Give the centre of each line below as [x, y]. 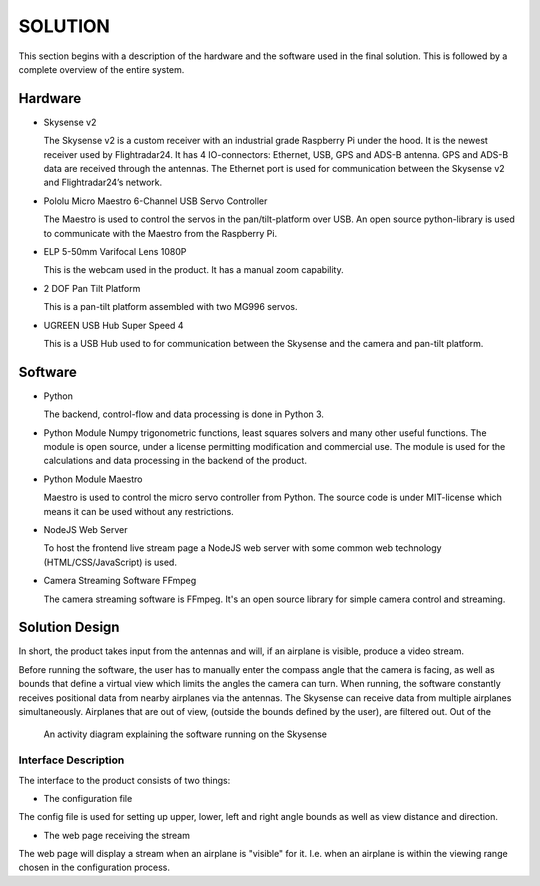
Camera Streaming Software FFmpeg [120, 581]
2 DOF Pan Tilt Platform [92, 288]
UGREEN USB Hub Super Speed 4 [113, 325]
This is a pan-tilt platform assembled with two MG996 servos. [171, 307]
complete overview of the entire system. [101, 69]
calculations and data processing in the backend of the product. [175, 461]
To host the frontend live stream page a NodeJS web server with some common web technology [242, 548]
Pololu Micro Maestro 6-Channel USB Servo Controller [155, 201]
